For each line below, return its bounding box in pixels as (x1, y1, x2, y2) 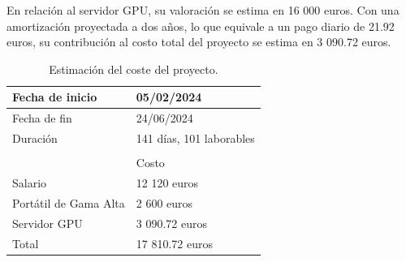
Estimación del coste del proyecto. (49, 60, 218, 77)
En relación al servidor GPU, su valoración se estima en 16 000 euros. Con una (6, 2, 400, 18)
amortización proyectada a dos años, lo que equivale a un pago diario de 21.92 (6, 17, 395, 34)
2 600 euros (136, 194, 193, 211)
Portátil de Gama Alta (12, 194, 125, 211)
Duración (12, 130, 58, 147)
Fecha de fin (12, 110, 72, 127)
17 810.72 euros (136, 234, 214, 251)
